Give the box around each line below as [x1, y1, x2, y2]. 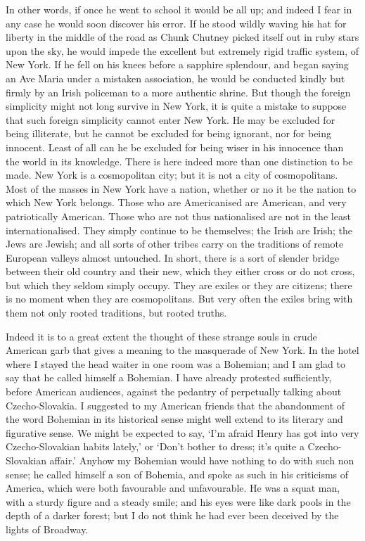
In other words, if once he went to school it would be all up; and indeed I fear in [6, 2, 352, 16]
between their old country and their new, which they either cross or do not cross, [6, 264, 355, 279]
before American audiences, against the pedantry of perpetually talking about [6, 384, 342, 399]
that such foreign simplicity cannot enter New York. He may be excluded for [6, 112, 335, 127]
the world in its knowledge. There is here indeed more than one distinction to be [6, 153, 353, 168]
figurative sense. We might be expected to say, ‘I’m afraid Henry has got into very [6, 425, 359, 440]
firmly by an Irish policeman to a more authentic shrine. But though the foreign [6, 84, 351, 99]
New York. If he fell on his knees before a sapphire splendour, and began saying [6, 57, 349, 72]
